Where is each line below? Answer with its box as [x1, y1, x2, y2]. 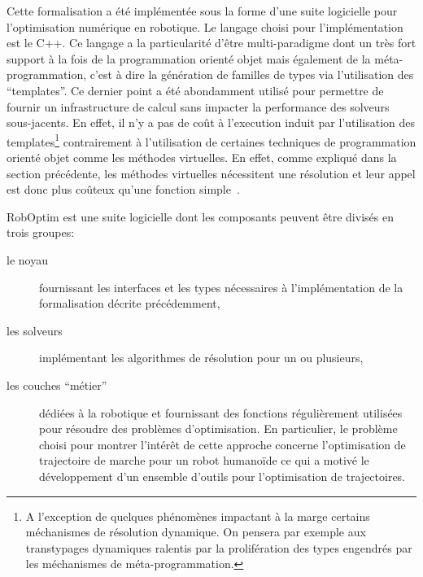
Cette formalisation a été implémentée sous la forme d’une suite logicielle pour [7, 2, 398, 19]
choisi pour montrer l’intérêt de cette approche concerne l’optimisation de [39, 435, 406, 452]
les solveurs [7, 321, 63, 339]
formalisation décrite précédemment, [39, 295, 220, 312]
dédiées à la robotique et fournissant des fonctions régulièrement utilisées [39, 404, 403, 421]
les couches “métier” [7, 376, 107, 393]
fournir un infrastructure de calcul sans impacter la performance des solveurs [7, 98, 390, 115]
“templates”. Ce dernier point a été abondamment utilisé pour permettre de [7, 81, 384, 98]
